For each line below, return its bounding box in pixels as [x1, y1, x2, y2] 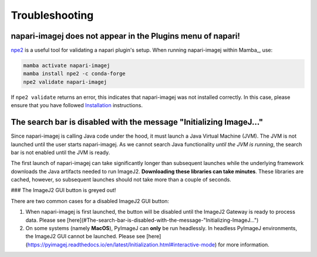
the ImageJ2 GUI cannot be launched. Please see [25, 233, 146, 240]
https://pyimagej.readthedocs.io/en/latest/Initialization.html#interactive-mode [27, 241, 215, 248]
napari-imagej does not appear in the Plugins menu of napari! [11, 31, 241, 41]
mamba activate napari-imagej [23, 62, 110, 69]
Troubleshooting [11, 9, 94, 22]
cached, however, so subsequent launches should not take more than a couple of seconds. [11, 176, 231, 183]
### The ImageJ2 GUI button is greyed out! [11, 187, 116, 194]
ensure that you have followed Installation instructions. [11, 102, 143, 109]
